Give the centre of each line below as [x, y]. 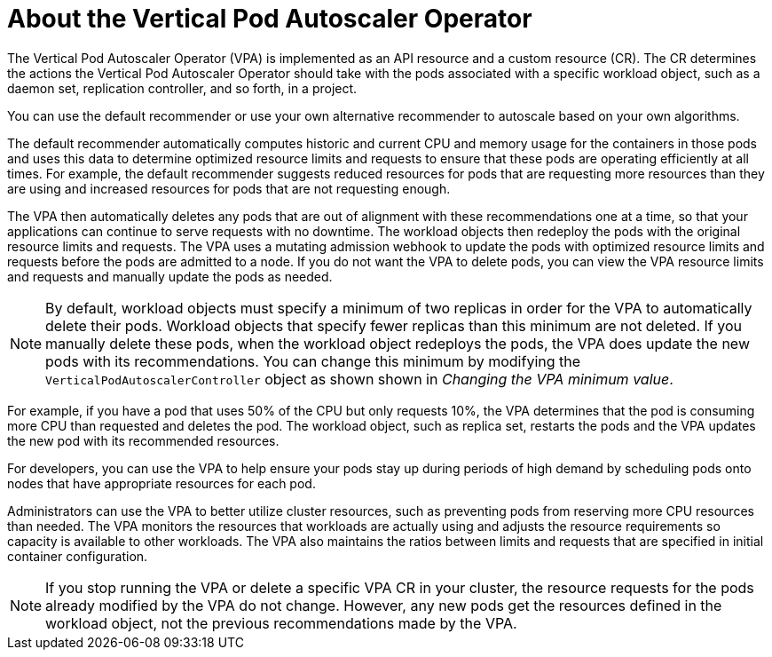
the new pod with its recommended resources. [143, 440]
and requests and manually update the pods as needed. [170, 276]
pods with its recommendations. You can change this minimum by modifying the [313, 361]
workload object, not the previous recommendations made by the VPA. [281, 623]
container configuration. [78, 556]
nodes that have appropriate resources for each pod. [161, 483]
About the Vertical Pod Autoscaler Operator [270, 19]
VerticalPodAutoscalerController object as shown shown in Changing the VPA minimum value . [359, 379]
